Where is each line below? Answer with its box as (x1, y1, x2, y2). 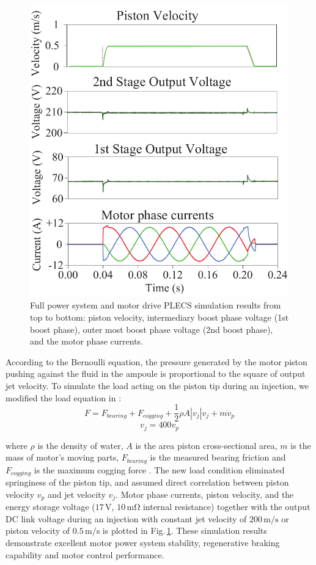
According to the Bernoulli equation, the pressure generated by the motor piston (6, 355, 307, 368)
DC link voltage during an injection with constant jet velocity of (6, 512, 247, 525)
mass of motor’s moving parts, (6, 451, 119, 464)
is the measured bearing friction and (150, 451, 286, 464)
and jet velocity (47, 487, 106, 500)
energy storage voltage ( (6, 500, 95, 513)
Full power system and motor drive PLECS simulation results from (30, 299, 281, 312)
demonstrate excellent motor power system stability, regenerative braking (6, 536, 280, 549)
